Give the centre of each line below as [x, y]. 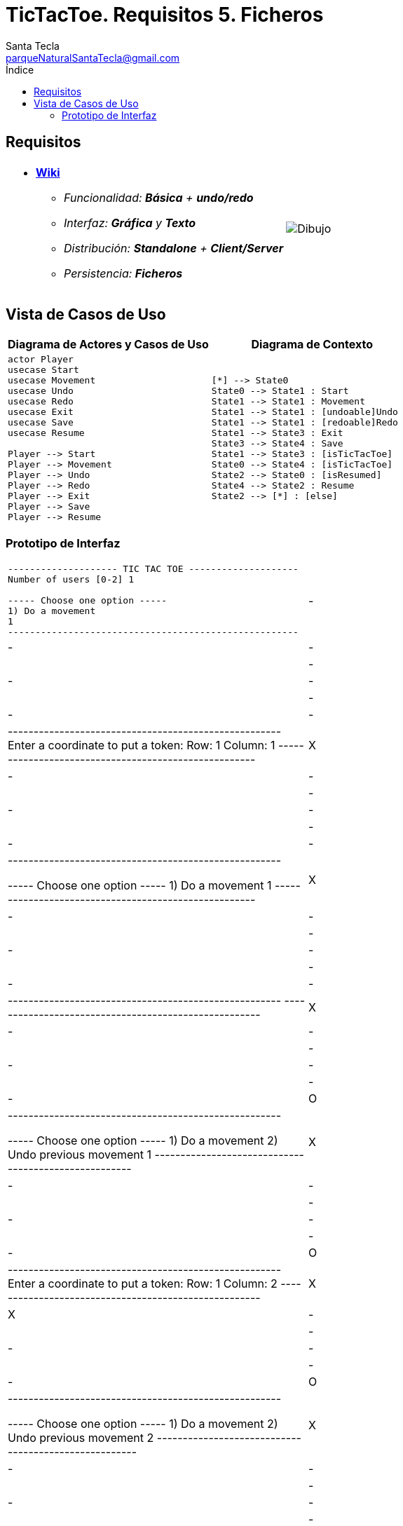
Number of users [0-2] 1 [71, 580]
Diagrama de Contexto [312, 345]
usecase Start [43, 370]
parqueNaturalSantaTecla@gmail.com [93, 57]
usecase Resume [46, 433]
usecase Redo [41, 402]
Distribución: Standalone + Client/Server [174, 248]
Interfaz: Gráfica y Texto [130, 223]
